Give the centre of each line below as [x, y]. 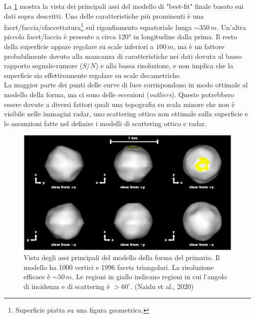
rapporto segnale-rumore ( [43, 66]
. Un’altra [231, 27]
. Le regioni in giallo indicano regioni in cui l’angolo [149, 277]
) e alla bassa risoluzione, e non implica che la [164, 66]
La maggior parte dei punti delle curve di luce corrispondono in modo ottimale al [126, 85]
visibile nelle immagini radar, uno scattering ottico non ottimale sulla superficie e [126, 114]
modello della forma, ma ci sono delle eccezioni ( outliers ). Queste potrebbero [119, 94]
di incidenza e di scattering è [67, 286]
